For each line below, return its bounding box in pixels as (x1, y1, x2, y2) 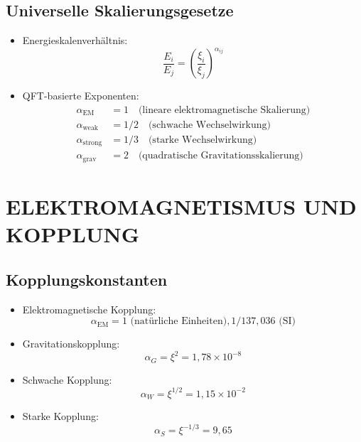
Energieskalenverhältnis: (22, 33, 128, 48)
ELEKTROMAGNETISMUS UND (6, 192, 357, 221)
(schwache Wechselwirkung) (148, 119, 271, 130)
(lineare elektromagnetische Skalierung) (138, 104, 311, 115)
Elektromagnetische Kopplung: (22, 301, 156, 316)
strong (82, 139, 102, 147)
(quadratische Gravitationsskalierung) (138, 151, 303, 161)
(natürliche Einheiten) (130, 316, 227, 327)
